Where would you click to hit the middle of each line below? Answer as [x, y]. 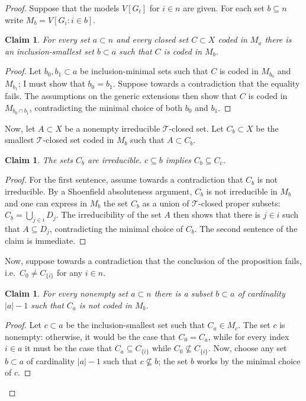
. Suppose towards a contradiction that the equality [206, 83]
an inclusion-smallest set [50, 51]
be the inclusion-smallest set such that [135, 325]
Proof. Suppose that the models [62, 8]
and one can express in [46, 203]
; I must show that [51, 83]
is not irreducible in [242, 191]
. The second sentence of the [246, 228]
